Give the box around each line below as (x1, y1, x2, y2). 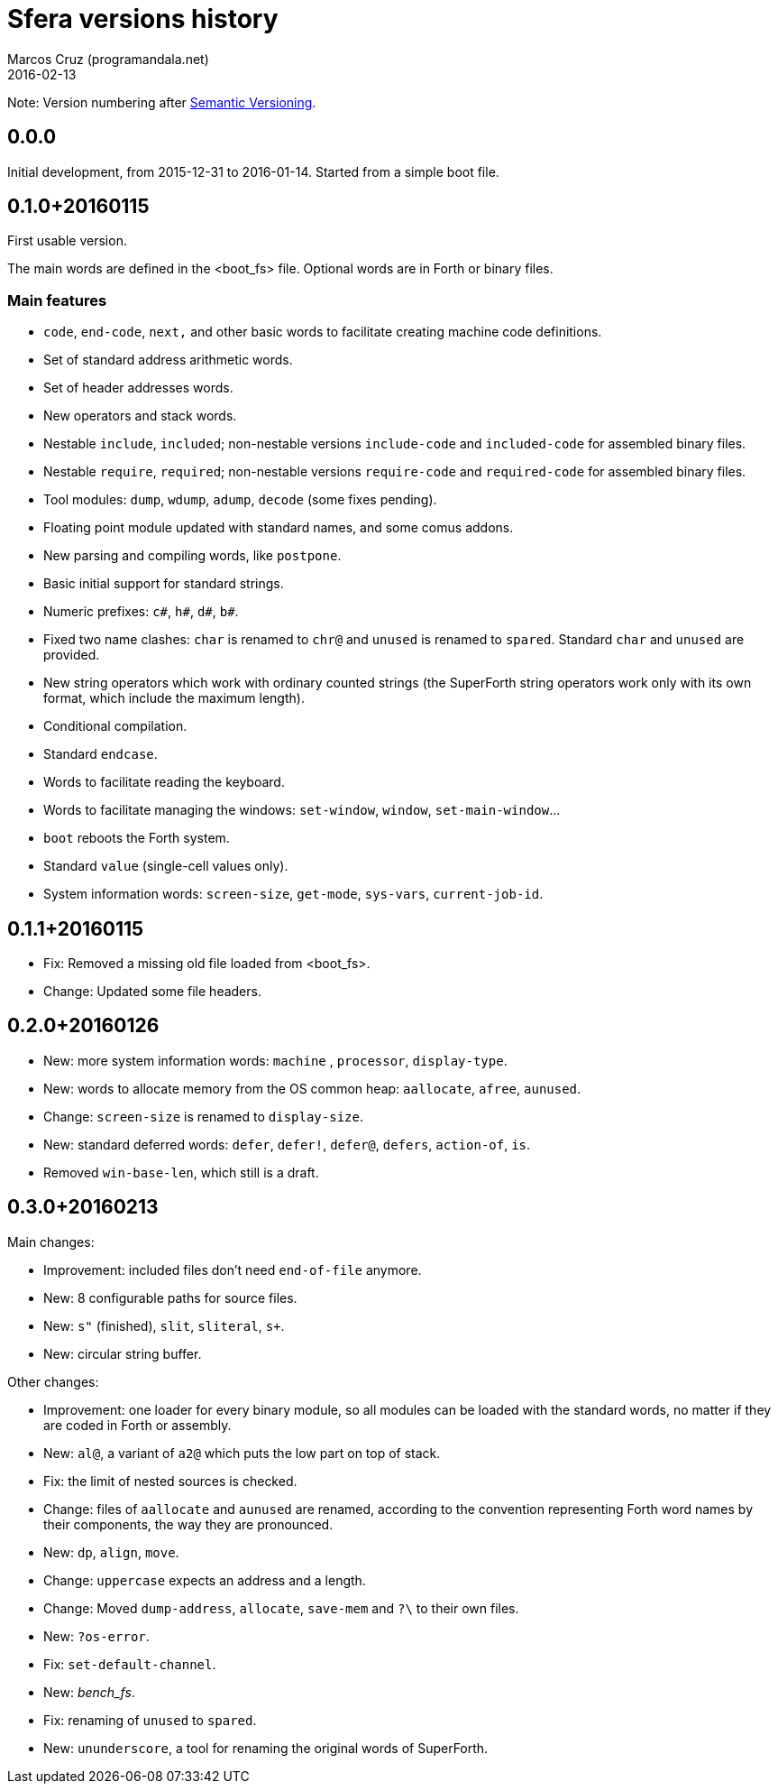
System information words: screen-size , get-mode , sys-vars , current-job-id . (43, 886, 544, 902)
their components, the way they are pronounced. (43, 1516, 334, 1532)
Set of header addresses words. (43, 380, 233, 396)
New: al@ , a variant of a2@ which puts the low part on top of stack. (43, 1445, 441, 1461)
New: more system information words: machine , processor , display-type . (43, 1052, 508, 1068)
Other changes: (7, 1373, 99, 1389)
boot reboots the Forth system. (43, 830, 230, 846)
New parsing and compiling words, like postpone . (43, 548, 342, 564)
